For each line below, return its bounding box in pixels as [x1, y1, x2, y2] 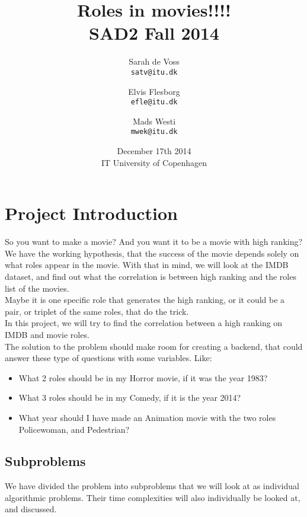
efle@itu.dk [130, 98, 178, 107]
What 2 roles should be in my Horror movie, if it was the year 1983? [18, 371, 268, 384]
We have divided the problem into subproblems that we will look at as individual [5, 480, 299, 492]
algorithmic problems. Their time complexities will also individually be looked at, [5, 491, 300, 503]
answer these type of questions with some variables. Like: [5, 352, 212, 364]
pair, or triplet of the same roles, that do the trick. [5, 305, 189, 317]
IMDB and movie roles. [5, 328, 89, 340]
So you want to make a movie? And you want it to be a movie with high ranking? [5, 235, 303, 248]
